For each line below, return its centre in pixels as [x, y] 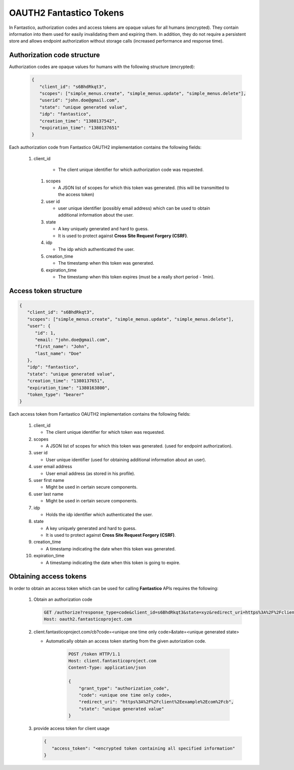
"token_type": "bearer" [56, 395]
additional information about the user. [96, 215]
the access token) [76, 195]
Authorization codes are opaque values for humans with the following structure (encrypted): [102, 67]
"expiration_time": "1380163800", [69, 388]
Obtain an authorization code [63, 599]
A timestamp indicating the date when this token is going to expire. [113, 562]
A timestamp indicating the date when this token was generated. [111, 548]
